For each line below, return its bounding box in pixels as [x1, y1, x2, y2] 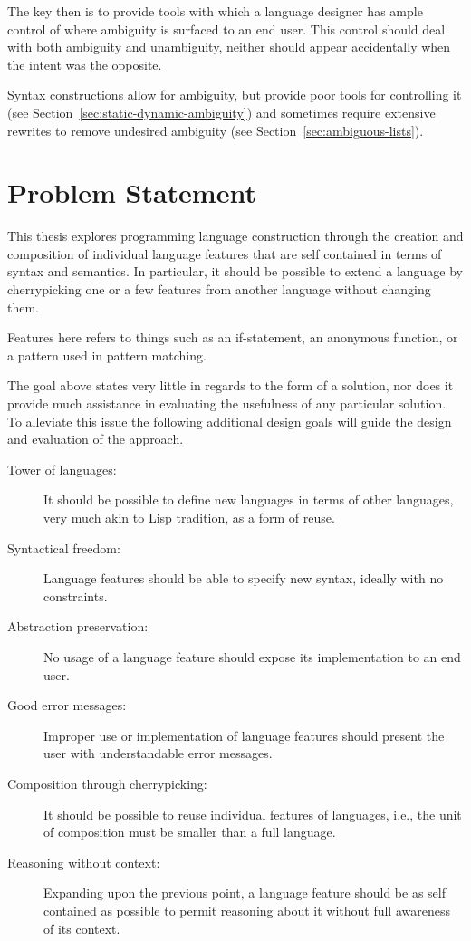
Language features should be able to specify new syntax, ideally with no [43, 569, 444, 588]
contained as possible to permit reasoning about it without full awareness [43, 900, 450, 919]
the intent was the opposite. [7, 54, 162, 73]
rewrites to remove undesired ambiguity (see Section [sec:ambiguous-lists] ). [7, 120, 424, 139]
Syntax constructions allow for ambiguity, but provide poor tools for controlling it [7, 85, 462, 104]
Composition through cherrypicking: [7, 773, 207, 792]
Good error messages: [7, 696, 127, 715]
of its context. [43, 918, 120, 937]
